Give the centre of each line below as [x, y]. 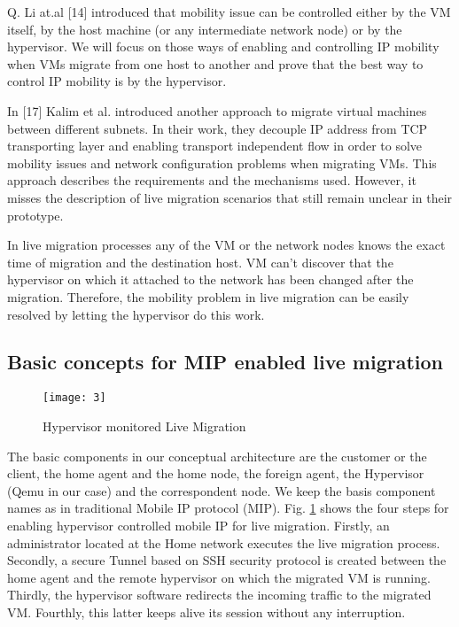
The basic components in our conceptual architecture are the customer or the [217, 456]
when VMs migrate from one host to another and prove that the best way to [215, 63]
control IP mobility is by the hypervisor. [117, 81]
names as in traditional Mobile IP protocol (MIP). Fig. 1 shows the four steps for [228, 508]
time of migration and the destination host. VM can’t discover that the [200, 262]
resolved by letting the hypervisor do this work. [136, 314]
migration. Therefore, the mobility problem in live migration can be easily [208, 296]
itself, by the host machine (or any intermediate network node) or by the [205, 29]
